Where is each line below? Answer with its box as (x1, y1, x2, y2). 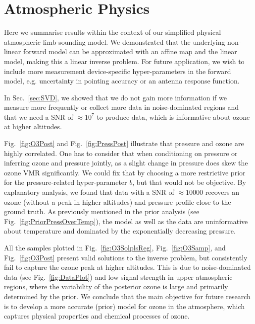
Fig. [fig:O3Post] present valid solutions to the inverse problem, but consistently (4, 252, 248, 262)
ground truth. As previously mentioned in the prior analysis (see (4, 206, 200, 217)
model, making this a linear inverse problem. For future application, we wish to (4, 56, 245, 66)
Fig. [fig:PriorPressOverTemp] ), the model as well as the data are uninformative (4, 216, 248, 226)
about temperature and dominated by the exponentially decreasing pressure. (4, 226, 236, 236)
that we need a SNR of (4, 111, 73, 122)
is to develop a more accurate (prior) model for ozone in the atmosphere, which (4, 301, 245, 311)
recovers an (205, 187, 239, 197)
